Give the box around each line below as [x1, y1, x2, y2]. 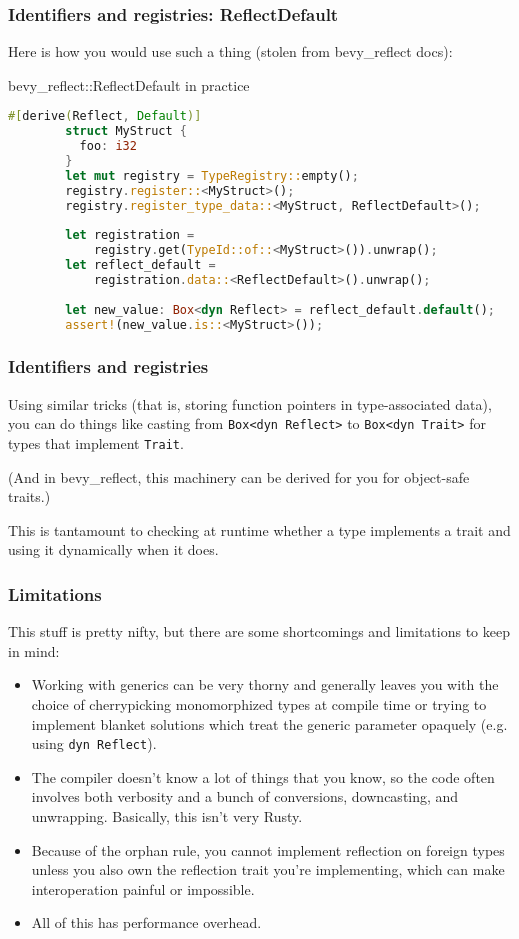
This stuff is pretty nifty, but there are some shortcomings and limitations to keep [8, 621, 510, 642]
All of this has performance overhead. [31, 912, 262, 933]
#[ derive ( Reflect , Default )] [8, 109, 202, 124]
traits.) [8, 486, 51, 507]
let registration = [65, 228, 195, 243]
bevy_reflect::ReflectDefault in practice [8, 74, 250, 95]
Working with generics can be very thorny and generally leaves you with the [31, 674, 499, 695]
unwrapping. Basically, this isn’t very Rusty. [31, 806, 303, 827]
